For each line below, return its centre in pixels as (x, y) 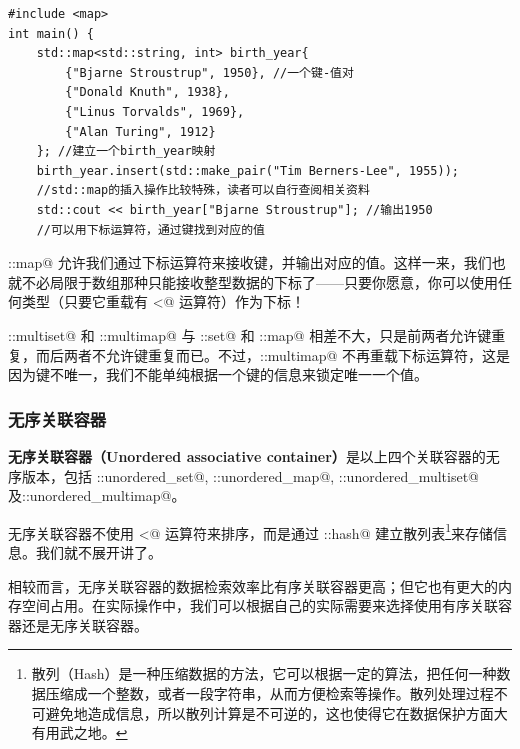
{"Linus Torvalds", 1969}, (155, 111)
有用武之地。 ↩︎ (79, 732)
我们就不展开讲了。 (98, 551)
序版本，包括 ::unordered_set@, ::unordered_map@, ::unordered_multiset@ (244, 475)
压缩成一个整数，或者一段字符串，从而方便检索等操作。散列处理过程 (269, 692)
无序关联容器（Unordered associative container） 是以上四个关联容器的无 (254, 455)
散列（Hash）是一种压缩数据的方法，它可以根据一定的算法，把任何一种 (264, 673)
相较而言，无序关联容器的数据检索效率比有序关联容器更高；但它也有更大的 (253, 585)
